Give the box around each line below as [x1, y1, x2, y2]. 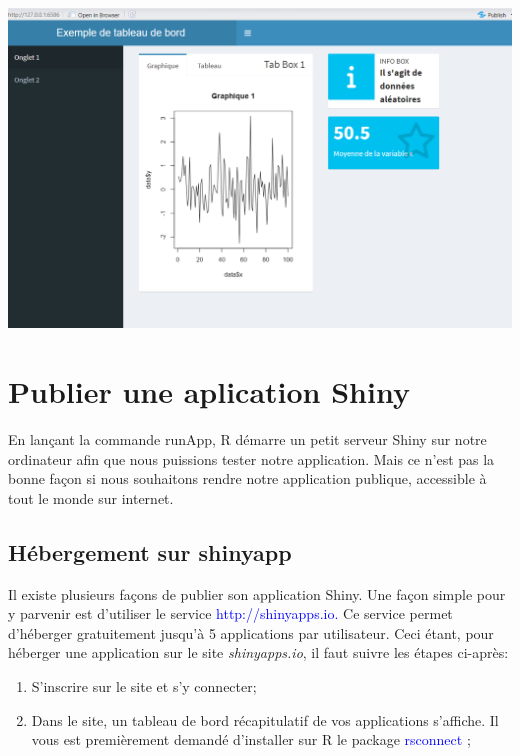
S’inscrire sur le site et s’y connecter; [31, 676, 257, 697]
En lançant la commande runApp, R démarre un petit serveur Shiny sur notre [8, 429, 487, 450]
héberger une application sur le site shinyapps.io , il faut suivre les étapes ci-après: [8, 642, 509, 663]
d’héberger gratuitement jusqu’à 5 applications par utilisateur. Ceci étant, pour [8, 622, 494, 643]
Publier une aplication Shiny [8, 371, 410, 412]
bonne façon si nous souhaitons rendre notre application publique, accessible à [8, 468, 487, 489]
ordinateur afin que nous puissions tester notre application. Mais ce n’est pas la [8, 448, 495, 469]
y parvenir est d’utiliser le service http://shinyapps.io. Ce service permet [8, 603, 453, 624]
